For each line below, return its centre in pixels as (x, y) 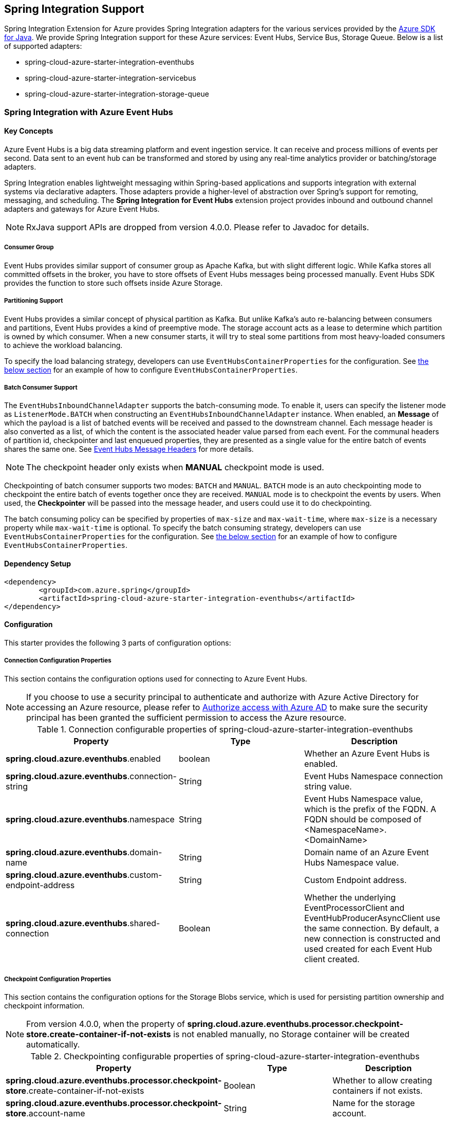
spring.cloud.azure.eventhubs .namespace (90, 819)
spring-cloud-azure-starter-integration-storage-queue (117, 94)
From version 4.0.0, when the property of (106, 1024)
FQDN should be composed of (363, 819)
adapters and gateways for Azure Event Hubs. (82, 209)
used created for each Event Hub (368, 949)
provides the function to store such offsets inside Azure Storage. (114, 283)
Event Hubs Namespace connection (374, 776)
